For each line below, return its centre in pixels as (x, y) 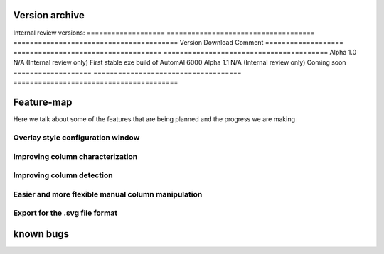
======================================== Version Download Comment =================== (178, 42)
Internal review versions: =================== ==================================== (164, 33)
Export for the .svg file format (65, 213)
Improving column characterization (75, 156)
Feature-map (43, 103)
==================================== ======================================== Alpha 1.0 (185, 53)
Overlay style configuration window (76, 138)
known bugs (41, 234)
